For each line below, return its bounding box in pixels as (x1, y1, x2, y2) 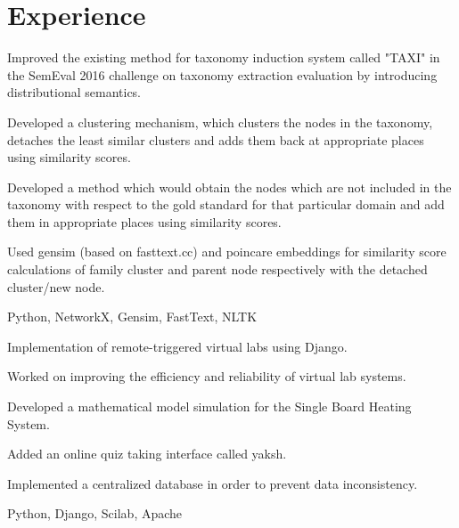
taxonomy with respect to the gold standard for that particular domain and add (7, 195, 445, 214)
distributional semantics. (7, 83, 142, 102)
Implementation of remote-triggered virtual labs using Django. (7, 337, 348, 355)
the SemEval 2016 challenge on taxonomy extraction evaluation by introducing (7, 65, 438, 84)
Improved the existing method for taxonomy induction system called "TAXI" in (7, 48, 440, 67)
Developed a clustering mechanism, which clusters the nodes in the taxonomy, (7, 112, 433, 131)
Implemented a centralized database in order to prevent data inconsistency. (7, 474, 418, 492)
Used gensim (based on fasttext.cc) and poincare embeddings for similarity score (7, 242, 447, 261)
